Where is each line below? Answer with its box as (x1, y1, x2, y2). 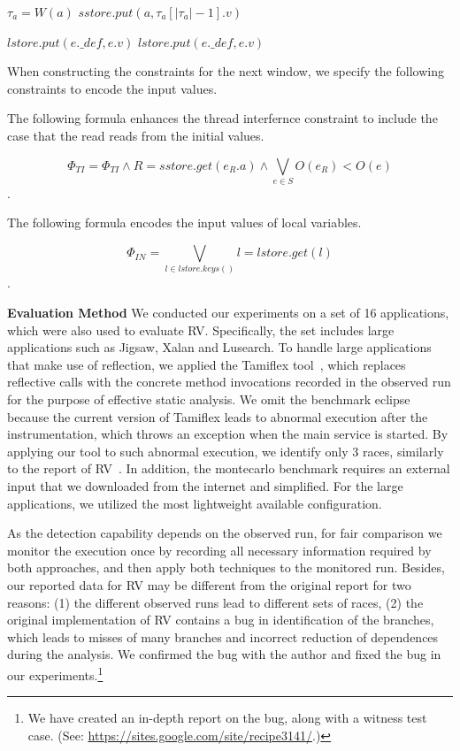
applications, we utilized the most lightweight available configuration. (7, 494, 382, 512)
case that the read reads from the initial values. (7, 126, 264, 144)
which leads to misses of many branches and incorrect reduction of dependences (7, 627, 439, 646)
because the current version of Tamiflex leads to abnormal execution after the (7, 407, 428, 425)
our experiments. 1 (7, 663, 103, 684)
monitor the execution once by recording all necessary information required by (7, 540, 432, 559)
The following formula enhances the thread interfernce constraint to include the (7, 109, 438, 127)
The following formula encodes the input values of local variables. (7, 213, 362, 232)
